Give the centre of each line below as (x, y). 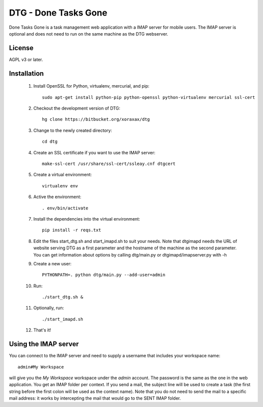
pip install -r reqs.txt (72, 230)
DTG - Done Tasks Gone (58, 13)
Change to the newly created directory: (73, 130)
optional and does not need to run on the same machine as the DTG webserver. (89, 34)
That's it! (42, 330)
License (21, 48)
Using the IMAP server (44, 344)
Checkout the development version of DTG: (77, 108)
